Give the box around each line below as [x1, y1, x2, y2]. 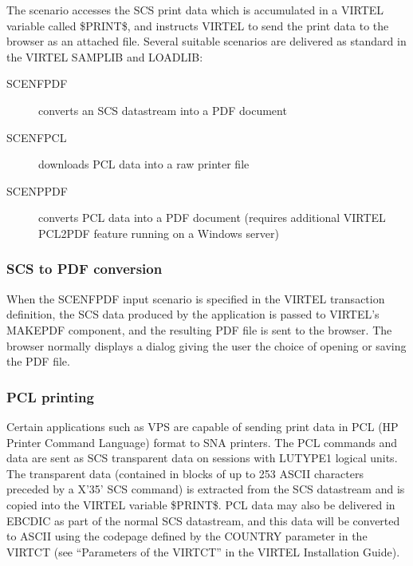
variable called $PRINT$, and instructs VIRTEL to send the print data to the [6, 17, 389, 34]
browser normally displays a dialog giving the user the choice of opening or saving [6, 337, 407, 354]
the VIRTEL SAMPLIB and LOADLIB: [6, 48, 203, 65]
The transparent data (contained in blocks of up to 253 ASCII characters [6, 465, 364, 481]
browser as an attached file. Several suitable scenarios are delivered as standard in [6, 33, 407, 49]
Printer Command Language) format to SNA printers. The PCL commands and [6, 433, 397, 450]
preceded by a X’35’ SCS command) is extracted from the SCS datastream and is [6, 481, 405, 497]
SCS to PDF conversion [6, 259, 163, 279]
